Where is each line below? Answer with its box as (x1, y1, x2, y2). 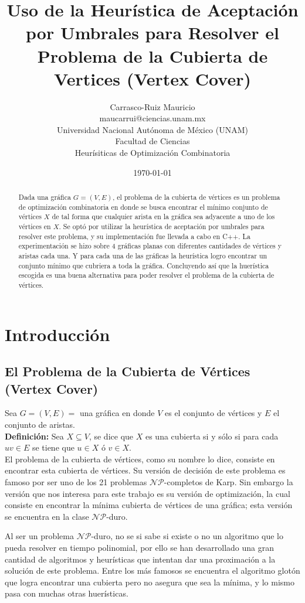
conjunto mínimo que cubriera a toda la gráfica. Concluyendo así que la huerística (18, 260, 269, 270)
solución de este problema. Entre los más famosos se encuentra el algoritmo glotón (5, 564, 300, 577)
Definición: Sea (5, 430, 64, 442)
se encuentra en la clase (5, 510, 89, 522)
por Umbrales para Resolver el (26, 21, 279, 45)
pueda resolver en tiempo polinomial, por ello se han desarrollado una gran (5, 541, 274, 553)
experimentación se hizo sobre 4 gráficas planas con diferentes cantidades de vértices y (18, 241, 282, 251)
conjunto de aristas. (5, 418, 75, 430)
